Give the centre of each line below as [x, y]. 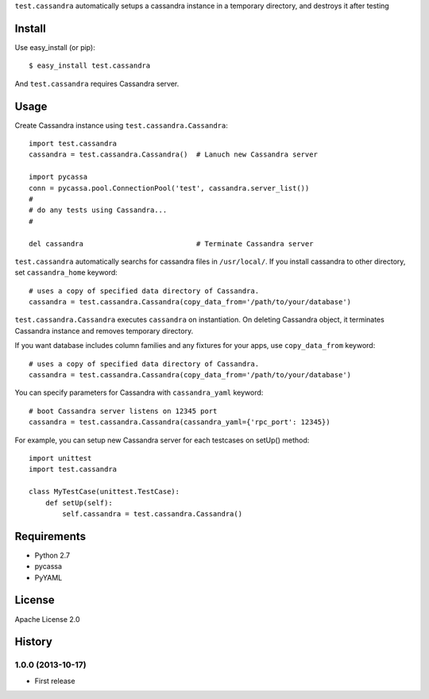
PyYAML [48, 577]
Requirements [50, 536]
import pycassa [58, 177]
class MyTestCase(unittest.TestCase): [104, 492]
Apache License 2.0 [47, 619]
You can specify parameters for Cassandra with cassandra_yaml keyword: [139, 392]
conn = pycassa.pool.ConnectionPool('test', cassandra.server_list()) [169, 188]
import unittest [60, 458]
